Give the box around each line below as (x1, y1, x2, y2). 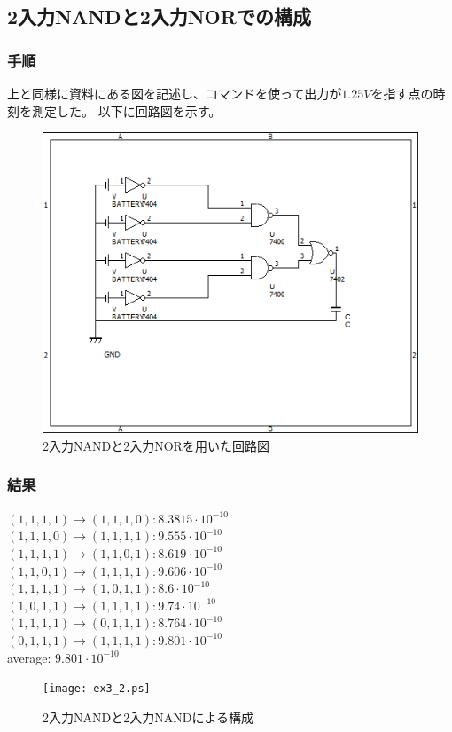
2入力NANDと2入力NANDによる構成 (43, 707, 253, 726)
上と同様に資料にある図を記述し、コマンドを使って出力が (7, 84, 342, 102)
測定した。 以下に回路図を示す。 (31, 101, 222, 120)
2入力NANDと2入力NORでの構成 (7, 3, 311, 30)
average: (7, 648, 51, 666)
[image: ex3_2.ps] (43, 682, 151, 696)
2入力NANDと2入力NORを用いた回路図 (43, 436, 269, 454)
